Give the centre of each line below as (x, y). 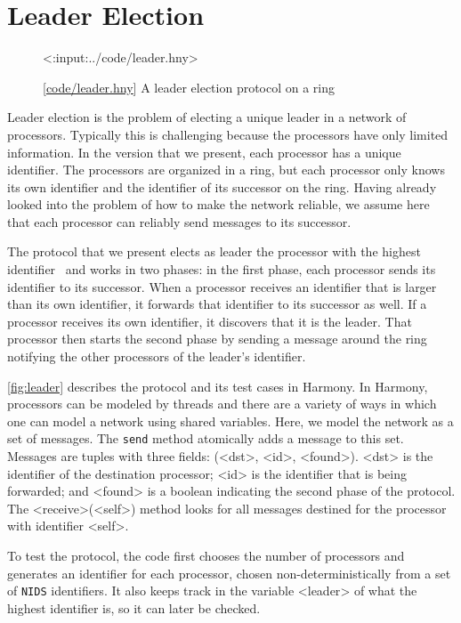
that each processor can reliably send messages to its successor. (179, 221)
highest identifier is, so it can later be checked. (134, 607)
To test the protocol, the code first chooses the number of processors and (206, 556)
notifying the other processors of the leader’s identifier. (157, 356)
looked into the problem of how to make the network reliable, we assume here (218, 204)
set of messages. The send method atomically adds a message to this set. (206, 438)
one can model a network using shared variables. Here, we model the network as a (230, 421)
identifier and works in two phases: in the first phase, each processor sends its (222, 269)
